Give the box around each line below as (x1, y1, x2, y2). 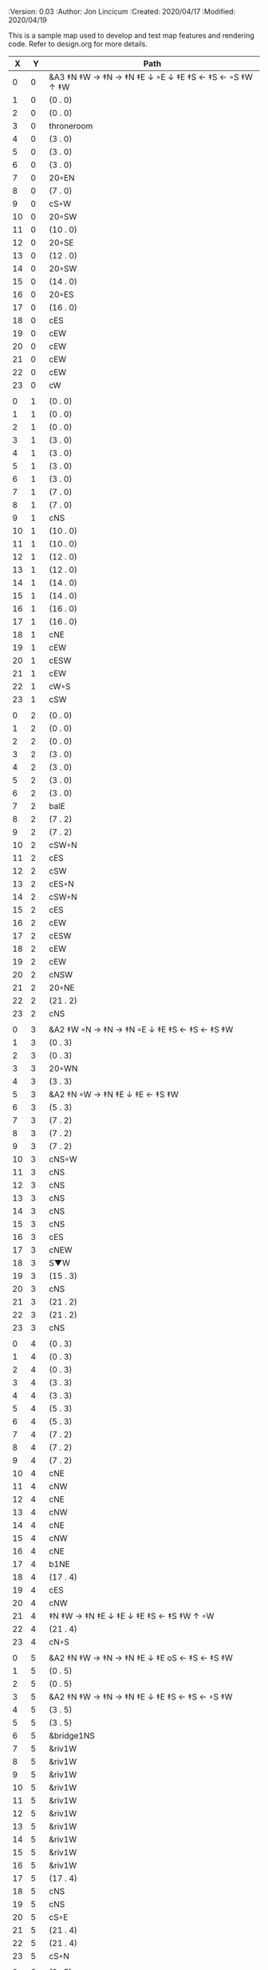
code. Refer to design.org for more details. (8, 39, 148, 49)
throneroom (49, 120, 93, 131)
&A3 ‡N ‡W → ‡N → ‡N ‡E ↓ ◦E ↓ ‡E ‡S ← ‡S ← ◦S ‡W (49, 72, 254, 82)
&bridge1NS (49, 1731, 96, 1741)
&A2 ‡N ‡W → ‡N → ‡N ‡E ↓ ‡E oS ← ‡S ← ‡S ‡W (49, 1652, 234, 1663)
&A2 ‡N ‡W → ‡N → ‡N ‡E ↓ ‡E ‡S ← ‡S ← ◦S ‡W (49, 1692, 233, 1702)
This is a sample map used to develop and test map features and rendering (8, 31, 255, 40)
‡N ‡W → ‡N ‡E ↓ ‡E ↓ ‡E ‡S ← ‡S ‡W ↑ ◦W (49, 1611, 215, 1621)
